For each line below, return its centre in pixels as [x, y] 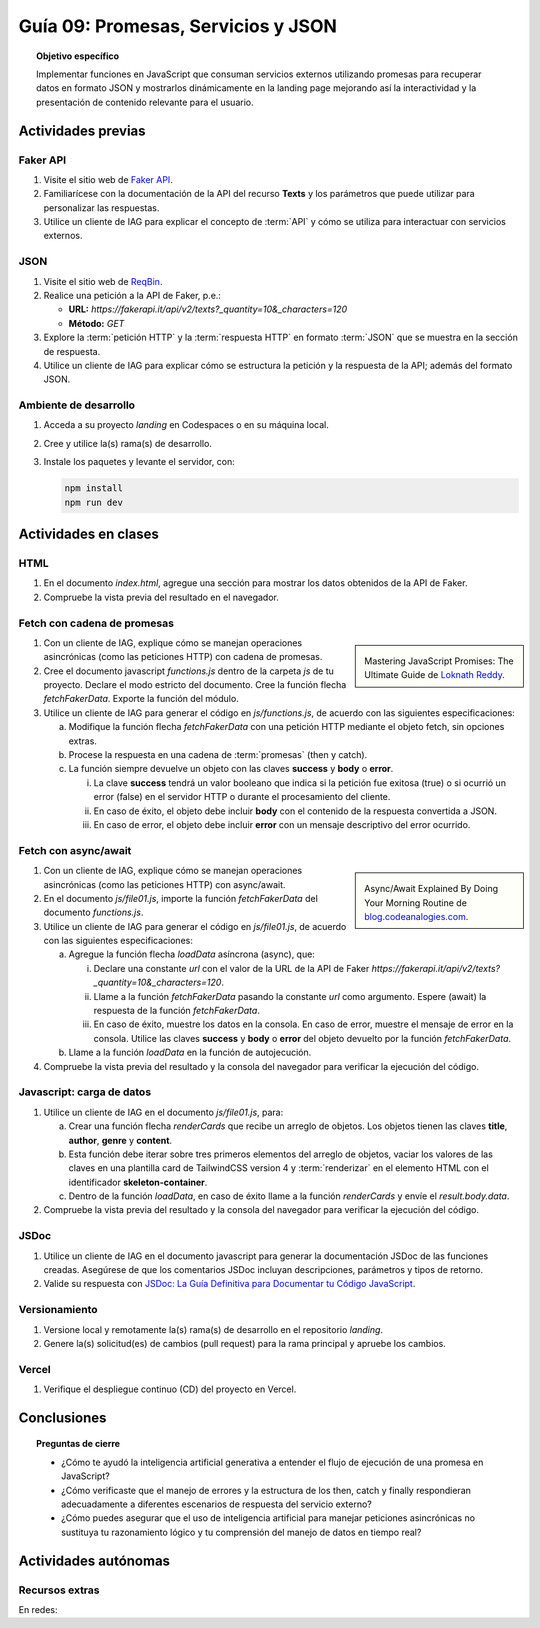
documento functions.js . [93, 912]
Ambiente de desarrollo [76, 405]
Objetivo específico [78, 56]
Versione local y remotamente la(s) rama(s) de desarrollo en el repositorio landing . [213, 1329]
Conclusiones [62, 1417]
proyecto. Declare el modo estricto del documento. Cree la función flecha [195, 685]
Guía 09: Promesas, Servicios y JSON [177, 26]
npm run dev [94, 502]
